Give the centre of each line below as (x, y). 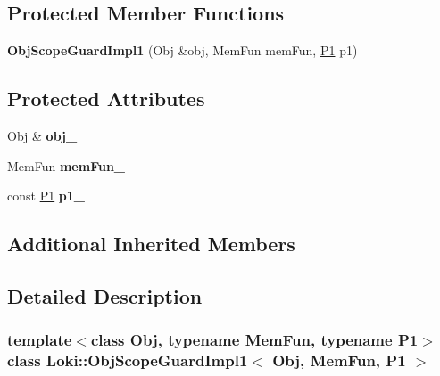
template (40, 340)
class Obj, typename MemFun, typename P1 (254, 340)
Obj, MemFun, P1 (339, 360)
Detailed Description (105, 295)
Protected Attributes (106, 98)
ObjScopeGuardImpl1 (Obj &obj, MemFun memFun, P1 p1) (183, 50)
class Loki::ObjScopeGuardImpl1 (128, 360)
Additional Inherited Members (151, 244)
